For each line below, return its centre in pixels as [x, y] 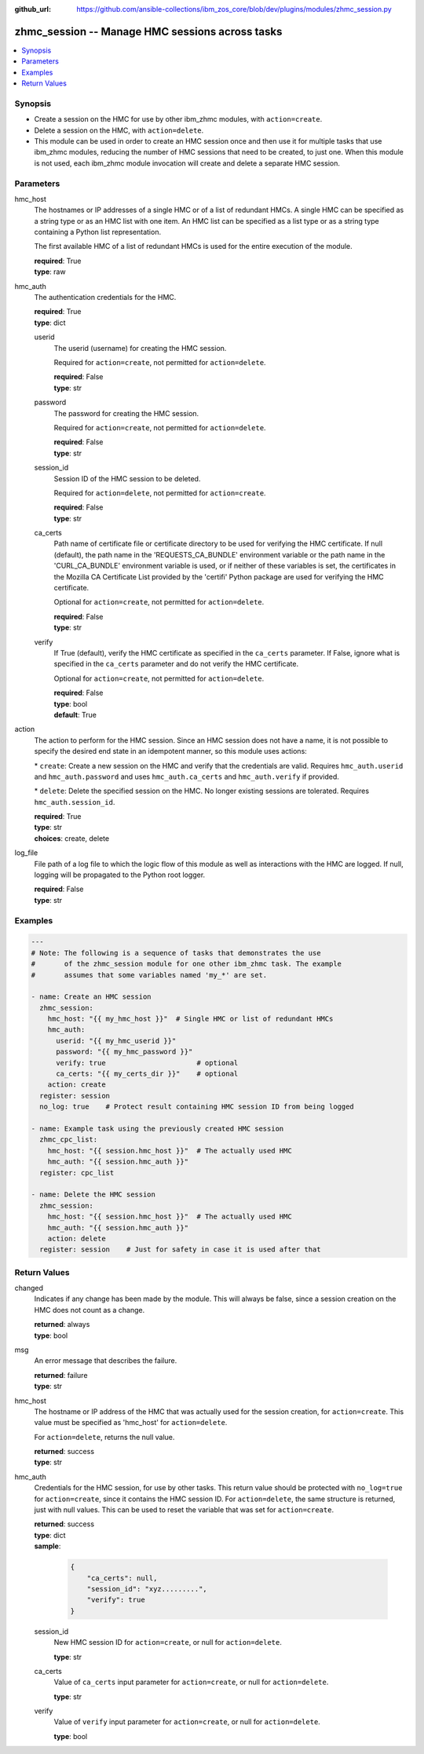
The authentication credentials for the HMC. [105, 298]
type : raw [50, 272]
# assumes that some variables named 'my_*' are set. [149, 975]
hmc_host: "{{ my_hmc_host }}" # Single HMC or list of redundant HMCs [190, 1019]
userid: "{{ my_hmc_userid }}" [116, 1041]
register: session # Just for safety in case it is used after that [180, 1250]
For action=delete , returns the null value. [104, 1437]
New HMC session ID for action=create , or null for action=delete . [168, 1643]
